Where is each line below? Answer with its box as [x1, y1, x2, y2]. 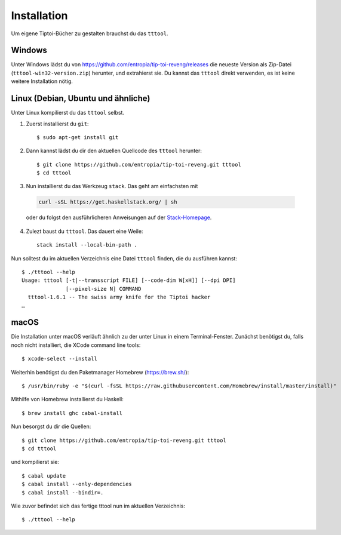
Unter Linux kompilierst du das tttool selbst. [11, 109, 125, 116]
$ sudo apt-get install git [36, 134, 119, 140]
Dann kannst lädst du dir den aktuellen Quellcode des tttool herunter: [26, 147, 202, 155]
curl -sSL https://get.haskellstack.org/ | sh [38, 199, 177, 205]
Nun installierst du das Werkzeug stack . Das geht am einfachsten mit [26, 183, 198, 190]
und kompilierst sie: [11, 459, 60, 466]
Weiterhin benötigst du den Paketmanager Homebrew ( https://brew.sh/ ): [11, 368, 189, 376]
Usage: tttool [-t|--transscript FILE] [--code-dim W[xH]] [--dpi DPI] [21, 277, 236, 284]
